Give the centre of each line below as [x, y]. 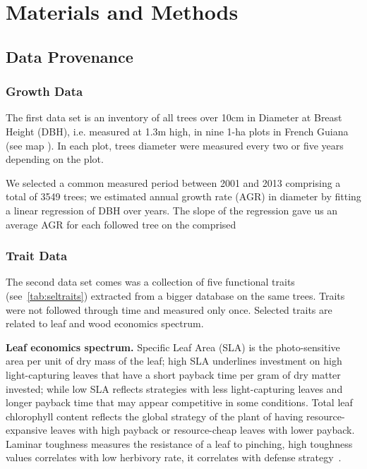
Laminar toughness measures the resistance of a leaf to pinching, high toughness [179, 443]
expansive [26, 430]
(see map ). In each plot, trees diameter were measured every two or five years [175, 145]
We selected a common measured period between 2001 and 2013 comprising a [173, 182]
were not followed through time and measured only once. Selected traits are [169, 309]
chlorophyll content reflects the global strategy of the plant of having [155, 416]
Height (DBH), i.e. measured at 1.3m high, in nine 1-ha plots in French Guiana [177, 131]
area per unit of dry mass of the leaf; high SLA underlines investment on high [174, 361]
